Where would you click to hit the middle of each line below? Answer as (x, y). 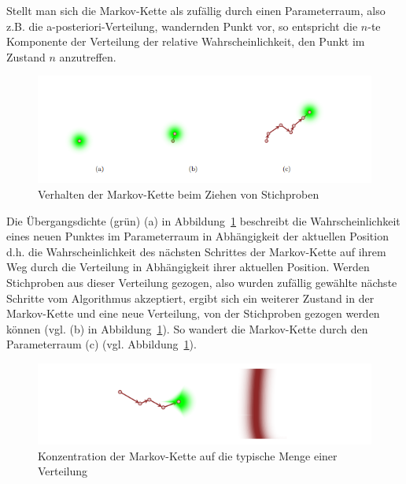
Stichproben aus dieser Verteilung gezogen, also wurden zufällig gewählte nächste (202, 282)
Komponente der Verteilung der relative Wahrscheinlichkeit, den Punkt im (186, 41)
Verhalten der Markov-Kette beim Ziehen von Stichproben (179, 194)
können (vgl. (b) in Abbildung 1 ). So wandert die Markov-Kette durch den (187, 328)
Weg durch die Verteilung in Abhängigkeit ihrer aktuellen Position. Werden (188, 267)
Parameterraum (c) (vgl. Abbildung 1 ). (101, 344)
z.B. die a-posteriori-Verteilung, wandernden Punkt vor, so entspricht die (182, 26)
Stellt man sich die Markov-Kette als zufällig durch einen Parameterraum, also (196, 10)
